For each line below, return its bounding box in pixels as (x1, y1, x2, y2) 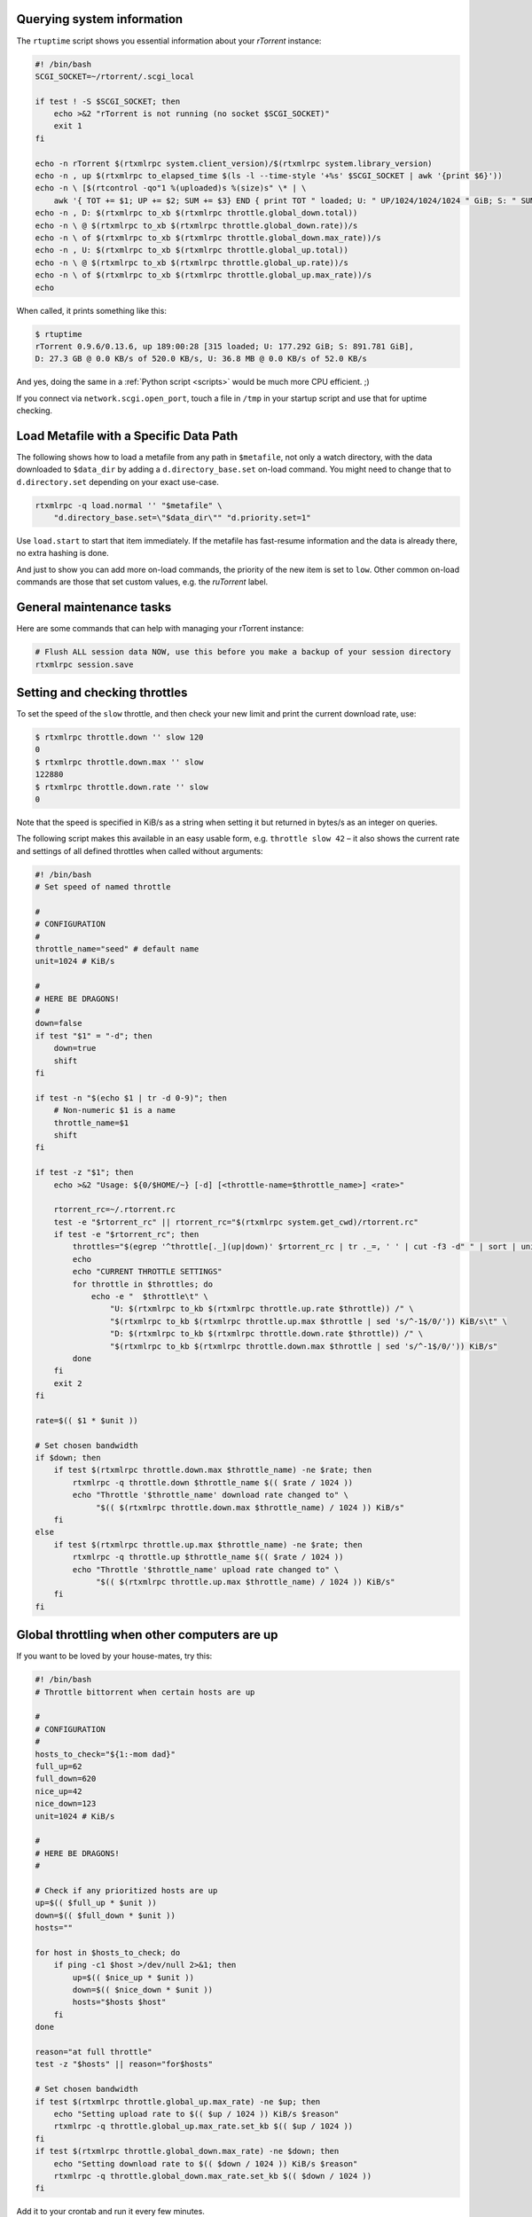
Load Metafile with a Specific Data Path (16, 428, 239, 443)
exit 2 (53, 1378, 82, 1388)
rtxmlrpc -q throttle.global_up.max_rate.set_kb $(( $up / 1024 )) (53, 2121, 354, 2132)
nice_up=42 (35, 1786, 82, 1796)
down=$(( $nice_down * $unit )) (72, 1985, 213, 1995)
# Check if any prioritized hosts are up (35, 1885, 218, 1895)
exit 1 (53, 121, 82, 131)
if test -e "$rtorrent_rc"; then (53, 1229, 199, 1240)
